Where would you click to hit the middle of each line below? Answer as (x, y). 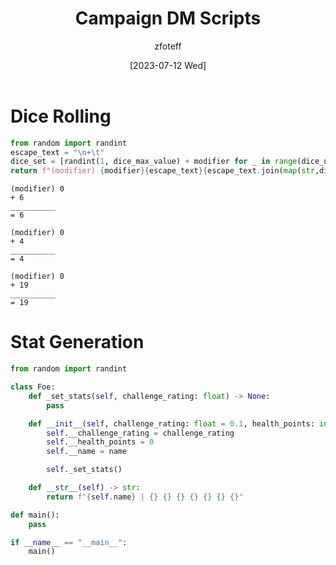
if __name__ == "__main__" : (69, 542)
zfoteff (168, 46)
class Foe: (33, 387)
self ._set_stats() (84, 470)
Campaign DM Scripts (168, 18)
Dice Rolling (61, 116)
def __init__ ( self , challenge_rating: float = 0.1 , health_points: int (180, 423)
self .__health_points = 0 (100, 442)
